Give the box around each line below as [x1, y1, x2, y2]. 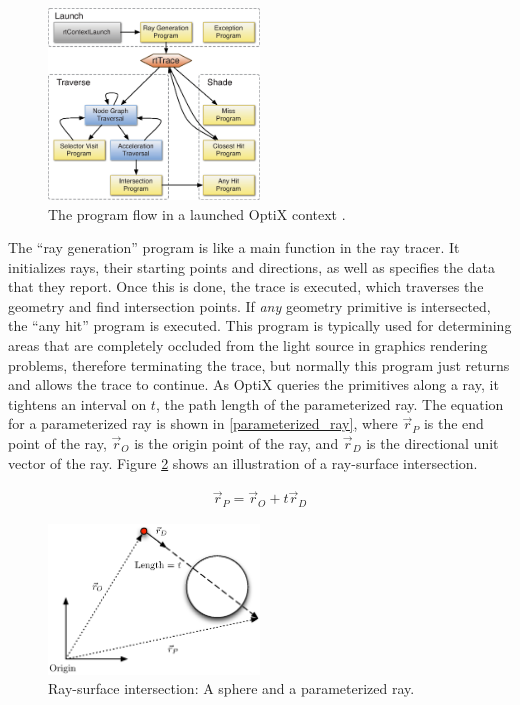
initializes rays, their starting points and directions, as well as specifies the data [8, 256, 495, 277]
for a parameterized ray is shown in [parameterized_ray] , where [8, 413, 398, 434]
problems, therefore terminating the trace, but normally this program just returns [8, 354, 510, 375]
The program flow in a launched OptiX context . [48, 203, 346, 224]
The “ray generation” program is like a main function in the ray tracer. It [8, 237, 460, 258]
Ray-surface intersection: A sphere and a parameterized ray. [48, 678, 415, 699]
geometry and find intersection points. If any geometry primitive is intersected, [8, 295, 491, 316]
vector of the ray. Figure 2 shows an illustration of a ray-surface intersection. [8, 452, 478, 473]
